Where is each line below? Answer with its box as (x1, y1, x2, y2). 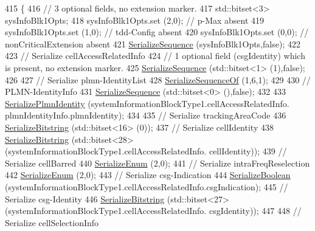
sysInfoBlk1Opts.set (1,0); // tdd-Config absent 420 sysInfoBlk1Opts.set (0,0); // (5, 26, 309, 38)
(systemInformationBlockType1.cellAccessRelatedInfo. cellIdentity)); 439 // (5, 145, 287, 157)
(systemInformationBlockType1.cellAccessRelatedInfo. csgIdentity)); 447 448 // (5, 204, 302, 217)
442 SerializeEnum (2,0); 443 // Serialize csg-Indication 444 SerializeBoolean (5, 168, 291, 181)
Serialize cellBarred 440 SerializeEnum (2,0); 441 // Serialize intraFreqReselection (5, 156, 310, 169)
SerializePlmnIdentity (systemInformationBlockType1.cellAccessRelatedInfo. (5, 97, 289, 109)
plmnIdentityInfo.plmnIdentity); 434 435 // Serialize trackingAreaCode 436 (5, 109, 286, 122)
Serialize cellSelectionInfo (5, 216, 99, 229)
